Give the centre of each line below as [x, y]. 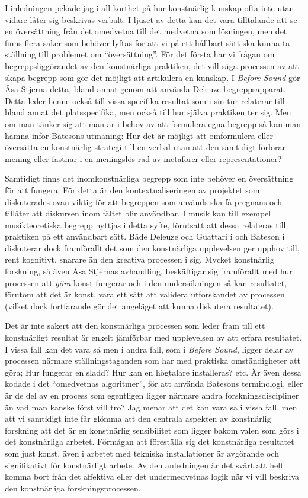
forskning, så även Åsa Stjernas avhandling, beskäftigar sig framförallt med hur [149, 271]
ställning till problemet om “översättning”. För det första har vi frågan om [140, 54]
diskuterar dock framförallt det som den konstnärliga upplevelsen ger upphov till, [152, 248]
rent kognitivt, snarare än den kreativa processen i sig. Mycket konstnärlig [139, 259]
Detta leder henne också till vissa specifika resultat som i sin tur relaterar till [145, 100]
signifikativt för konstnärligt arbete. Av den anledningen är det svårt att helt [144, 465]
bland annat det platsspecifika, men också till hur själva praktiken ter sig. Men [148, 112]
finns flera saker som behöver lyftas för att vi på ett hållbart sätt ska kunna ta [147, 42]
